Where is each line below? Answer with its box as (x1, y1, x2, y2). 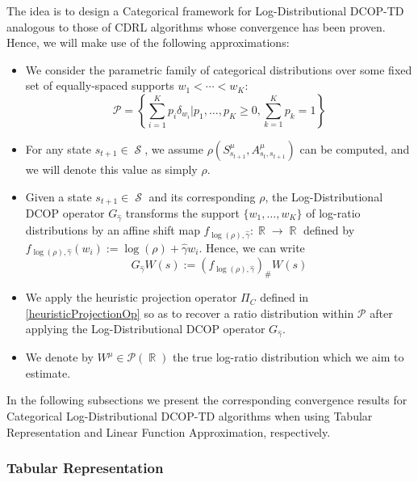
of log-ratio (306, 205, 361, 222)
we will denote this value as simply (25, 160, 198, 177)
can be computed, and (299, 140, 410, 157)
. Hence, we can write (199, 239, 305, 256)
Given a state (25, 188, 92, 205)
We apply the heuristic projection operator (25, 289, 237, 306)
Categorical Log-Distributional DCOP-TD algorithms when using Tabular (6, 407, 373, 424)
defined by (303, 221, 355, 238)
